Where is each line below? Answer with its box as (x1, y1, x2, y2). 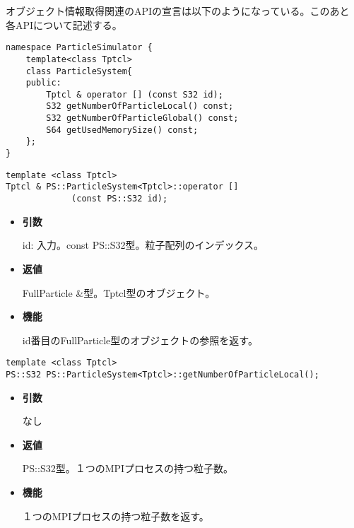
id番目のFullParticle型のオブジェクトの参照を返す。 (22, 332, 258, 347)
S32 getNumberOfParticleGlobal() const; (46, 113, 239, 124)
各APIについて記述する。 (6, 17, 122, 32)
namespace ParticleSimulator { (6, 42, 153, 53)
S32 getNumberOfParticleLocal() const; (46, 101, 234, 112)
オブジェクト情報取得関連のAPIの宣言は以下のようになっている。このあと (6, 4, 350, 18)
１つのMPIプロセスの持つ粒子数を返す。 (22, 508, 209, 523)
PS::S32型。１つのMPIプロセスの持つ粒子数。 (22, 461, 234, 476)
